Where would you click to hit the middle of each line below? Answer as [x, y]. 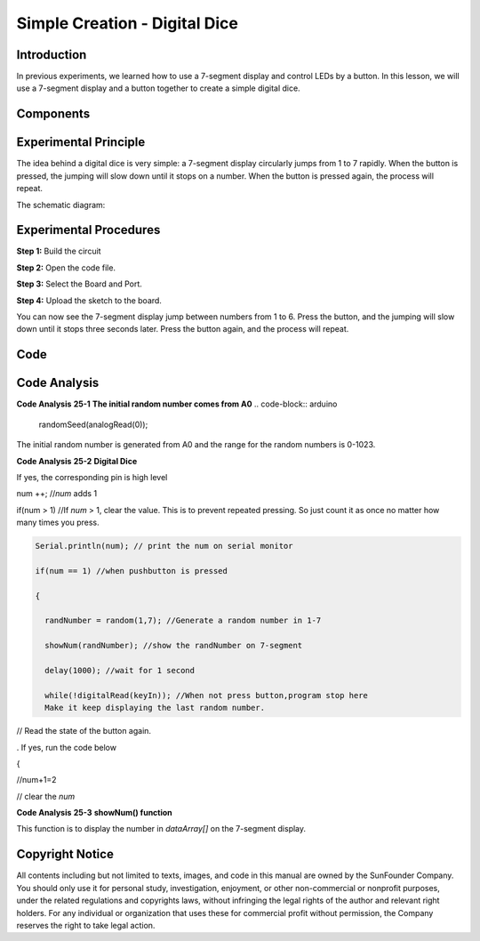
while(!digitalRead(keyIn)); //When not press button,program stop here [207, 695]
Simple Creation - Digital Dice [128, 23]
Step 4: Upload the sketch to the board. [89, 300]
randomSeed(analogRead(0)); [93, 424]
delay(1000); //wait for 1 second [120, 670]
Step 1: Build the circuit [59, 251]
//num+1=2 [36, 780]
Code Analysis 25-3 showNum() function [94, 813]
